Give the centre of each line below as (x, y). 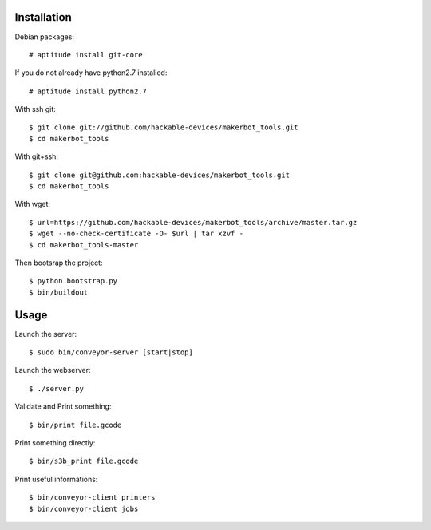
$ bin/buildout (59, 292)
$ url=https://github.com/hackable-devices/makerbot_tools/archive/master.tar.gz (193, 222)
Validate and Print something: (63, 406)
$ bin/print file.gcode (75, 425)
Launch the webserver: (53, 370)
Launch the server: (46, 334)
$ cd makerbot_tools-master (84, 245)
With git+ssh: (37, 156)
